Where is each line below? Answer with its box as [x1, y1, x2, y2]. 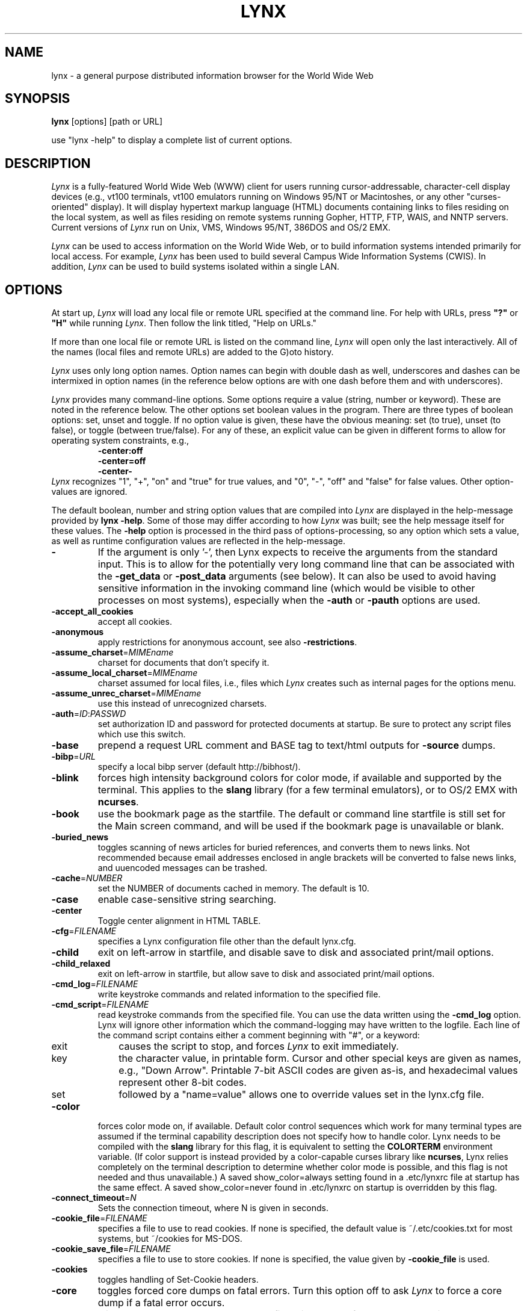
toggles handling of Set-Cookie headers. [97, 1274, 259, 1285]
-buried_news [51, 832, 109, 843]
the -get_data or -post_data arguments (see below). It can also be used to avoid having [97, 570, 496, 583]
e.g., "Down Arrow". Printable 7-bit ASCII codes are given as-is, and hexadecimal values [119, 1064, 518, 1077]
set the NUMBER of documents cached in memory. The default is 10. [97, 883, 369, 894]
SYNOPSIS [5, 91, 70, 107]
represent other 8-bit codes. [119, 1076, 247, 1089]
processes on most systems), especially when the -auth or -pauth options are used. [97, 594, 481, 607]
